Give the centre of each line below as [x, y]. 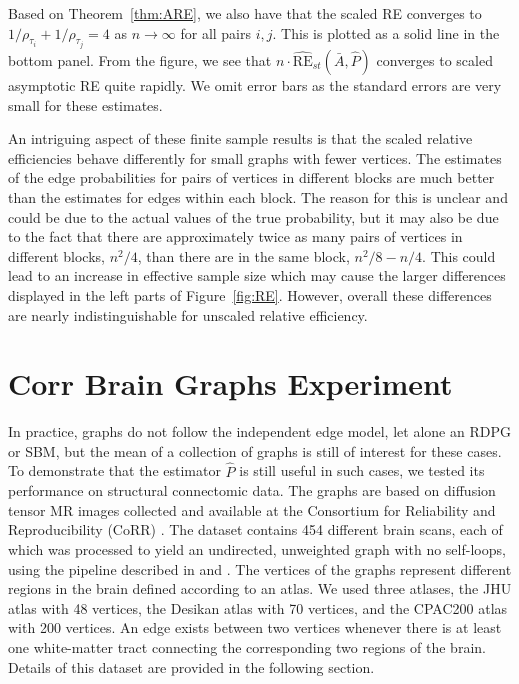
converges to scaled [434, 60]
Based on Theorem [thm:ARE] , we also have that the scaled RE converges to [245, 13]
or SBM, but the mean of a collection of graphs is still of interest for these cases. [255, 450]
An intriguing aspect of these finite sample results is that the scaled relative [240, 138]
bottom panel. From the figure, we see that [140, 60]
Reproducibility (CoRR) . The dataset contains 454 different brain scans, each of [255, 529]
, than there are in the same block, [243, 255]
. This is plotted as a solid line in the [386, 32]
